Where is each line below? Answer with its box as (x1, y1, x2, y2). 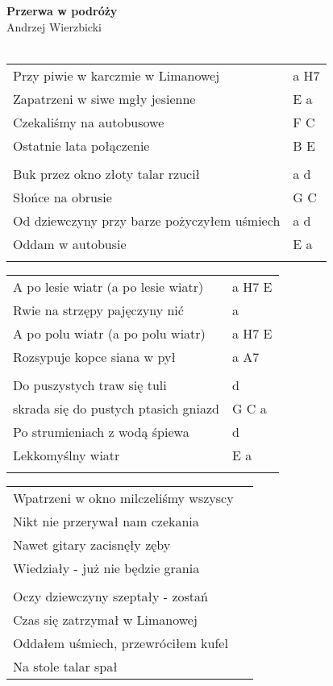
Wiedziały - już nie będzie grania (13, 558, 200, 577)
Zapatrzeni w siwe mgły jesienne (13, 89, 196, 108)
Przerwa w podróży (6, 2, 118, 19)
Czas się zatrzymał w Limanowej (13, 609, 198, 629)
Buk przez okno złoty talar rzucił (13, 164, 200, 183)
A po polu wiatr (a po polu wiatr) (13, 323, 206, 343)
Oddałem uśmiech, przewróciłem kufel (13, 633, 228, 652)
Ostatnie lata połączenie (13, 135, 150, 155)
